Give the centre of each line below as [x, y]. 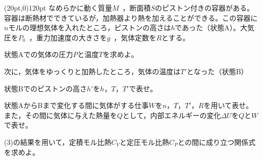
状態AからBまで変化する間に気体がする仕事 [76, 105]
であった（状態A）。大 [211, 28]
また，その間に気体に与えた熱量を [61, 115]
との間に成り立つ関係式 [217, 142]
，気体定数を [135, 37]
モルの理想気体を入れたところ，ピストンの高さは [90, 28]
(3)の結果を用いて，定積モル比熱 [58, 142]
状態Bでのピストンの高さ [45, 88]
